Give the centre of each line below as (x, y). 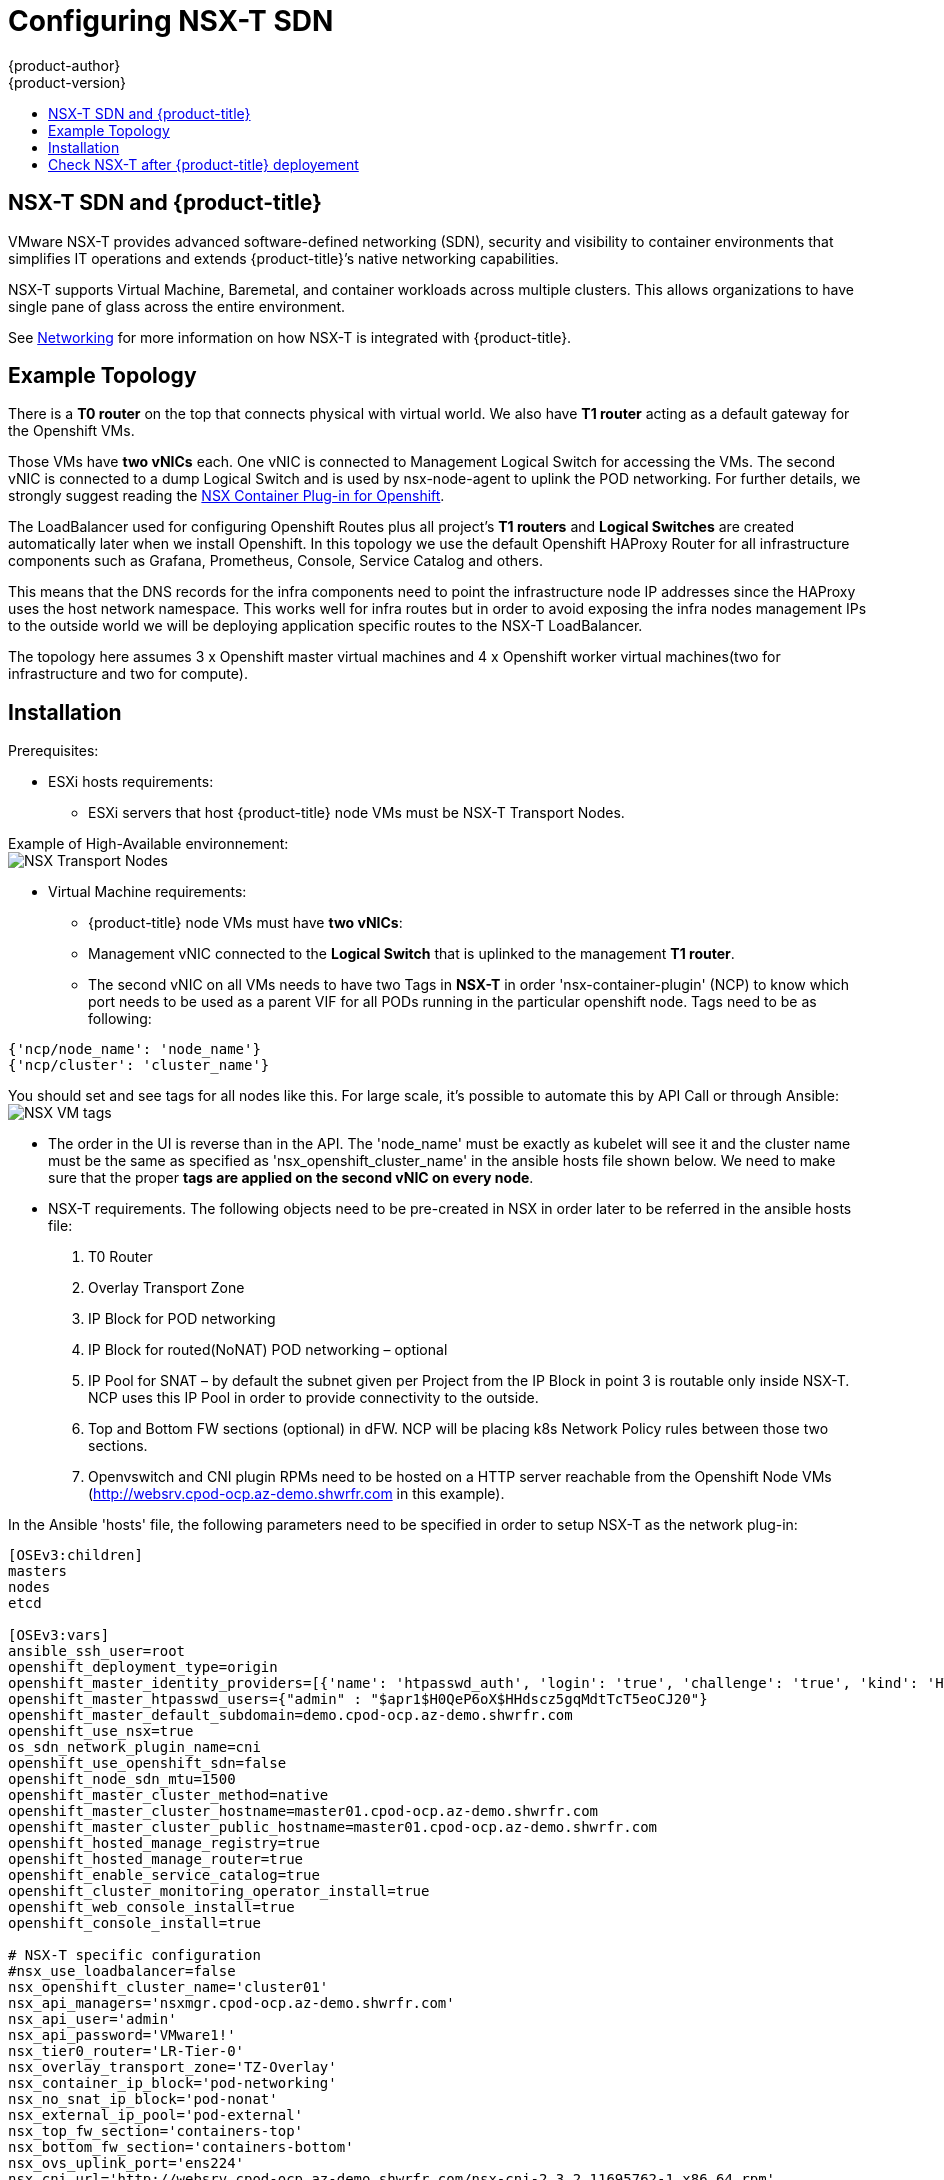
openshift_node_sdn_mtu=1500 (122, 1779)
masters (38, 1571)
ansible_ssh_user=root (97, 1651)
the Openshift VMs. (71, 431)
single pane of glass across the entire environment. (177, 306)
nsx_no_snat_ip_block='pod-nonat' (143, 2099)
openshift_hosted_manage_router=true (156, 1859)
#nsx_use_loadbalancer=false (122, 1971)
